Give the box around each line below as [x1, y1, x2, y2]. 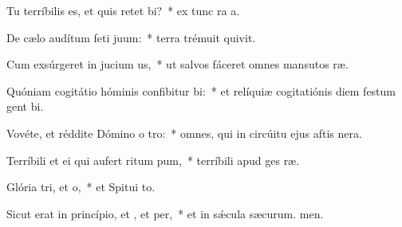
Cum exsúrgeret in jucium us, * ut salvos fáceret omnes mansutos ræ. [6, 56, 349, 72]
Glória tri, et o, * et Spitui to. [6, 178, 156, 195]
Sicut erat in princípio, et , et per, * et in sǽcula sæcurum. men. [6, 205, 324, 221]
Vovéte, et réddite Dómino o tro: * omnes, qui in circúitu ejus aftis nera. [6, 124, 362, 141]
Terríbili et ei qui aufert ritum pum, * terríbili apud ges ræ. [6, 151, 300, 168]
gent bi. [6, 98, 44, 115]
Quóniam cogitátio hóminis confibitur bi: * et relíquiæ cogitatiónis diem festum [6, 82, 396, 99]
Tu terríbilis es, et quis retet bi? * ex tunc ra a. [6, 2, 240, 18]
